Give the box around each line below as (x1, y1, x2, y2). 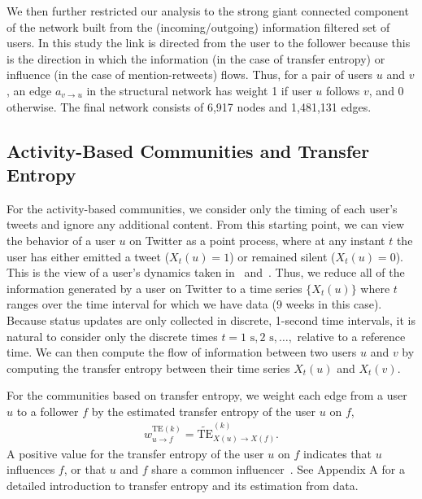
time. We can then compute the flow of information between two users (7, 344, 357, 361)
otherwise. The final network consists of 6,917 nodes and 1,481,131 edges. (7, 98, 372, 115)
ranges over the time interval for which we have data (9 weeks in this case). (7, 295, 382, 313)
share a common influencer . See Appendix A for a (151, 461, 405, 478)
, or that (63, 461, 107, 478)
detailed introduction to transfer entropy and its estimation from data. (7, 476, 359, 493)
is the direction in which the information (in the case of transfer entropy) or (7, 50, 385, 67)
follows (326, 81, 360, 98)
